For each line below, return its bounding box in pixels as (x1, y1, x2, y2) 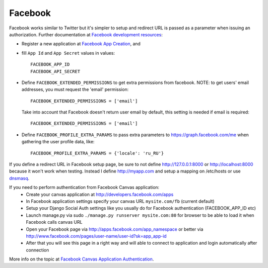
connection (26, 247, 49, 253)
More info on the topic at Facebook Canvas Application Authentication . (9, 256, 154, 262)
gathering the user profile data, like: (21, 139, 95, 145)
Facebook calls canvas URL (26, 219, 83, 225)
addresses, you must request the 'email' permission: (21, 87, 129, 92)
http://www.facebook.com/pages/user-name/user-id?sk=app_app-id (26, 233, 167, 239)
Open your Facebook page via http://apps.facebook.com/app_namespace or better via (26, 226, 203, 232)
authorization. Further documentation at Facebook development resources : (9, 31, 163, 37)
